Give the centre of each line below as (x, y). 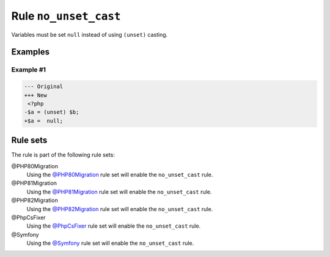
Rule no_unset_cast (66, 16)
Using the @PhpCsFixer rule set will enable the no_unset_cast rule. (114, 226)
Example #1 (28, 70)
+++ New (35, 95)
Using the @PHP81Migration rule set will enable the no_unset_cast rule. (119, 192)
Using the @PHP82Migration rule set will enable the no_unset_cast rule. (120, 209)
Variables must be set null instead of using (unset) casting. (90, 34)
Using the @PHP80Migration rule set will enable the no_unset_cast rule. (120, 174)
